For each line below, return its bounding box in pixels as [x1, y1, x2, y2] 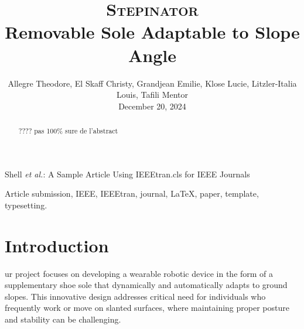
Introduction [5, 233, 109, 257]
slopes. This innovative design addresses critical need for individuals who [5, 290, 266, 302]
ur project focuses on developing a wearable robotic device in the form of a [5, 267, 274, 279]
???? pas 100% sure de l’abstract [18, 126, 118, 136]
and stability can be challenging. [5, 313, 121, 325]
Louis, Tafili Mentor [116, 88, 189, 101]
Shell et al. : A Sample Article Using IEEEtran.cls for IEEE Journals [5, 167, 250, 180]
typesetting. [5, 198, 47, 211]
